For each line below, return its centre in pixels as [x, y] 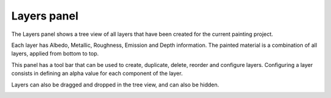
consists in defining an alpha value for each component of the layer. [97, 74]
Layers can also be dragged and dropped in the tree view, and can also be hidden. [115, 85]
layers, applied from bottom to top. [55, 54]
